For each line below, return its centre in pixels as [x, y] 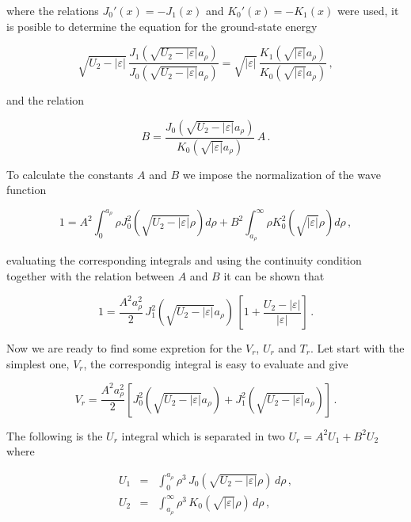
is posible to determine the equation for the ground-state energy [162, 26]
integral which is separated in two [203, 435]
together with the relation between [91, 276]
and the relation [46, 100]
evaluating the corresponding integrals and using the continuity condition [184, 260]
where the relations [53, 10]
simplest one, [38, 363]
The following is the [55, 435]
